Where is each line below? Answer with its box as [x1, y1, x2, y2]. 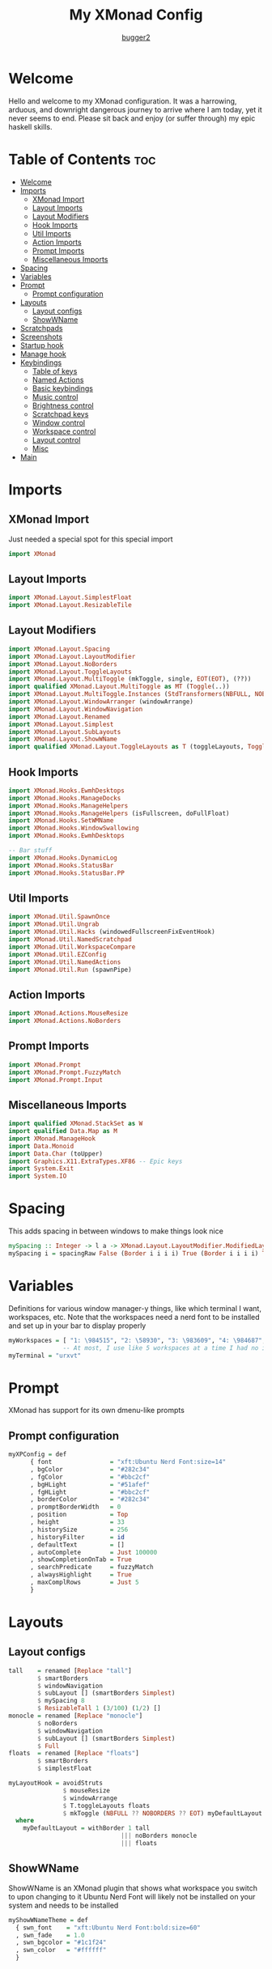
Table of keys [32, 366, 78, 376]
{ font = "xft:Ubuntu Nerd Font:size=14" [29, 1458, 227, 1466]
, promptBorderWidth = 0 [29, 1503, 121, 1511]
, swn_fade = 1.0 [15, 1931, 85, 1939]
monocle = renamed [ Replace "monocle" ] [8, 1712, 143, 1721]
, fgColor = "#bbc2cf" [29, 1473, 151, 1481]
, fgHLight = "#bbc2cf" [29, 1487, 151, 1496]
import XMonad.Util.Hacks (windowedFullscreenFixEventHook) [8, 928, 216, 936]
